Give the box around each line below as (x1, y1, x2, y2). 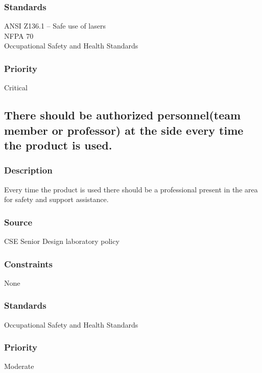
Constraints (4, 257, 53, 270)
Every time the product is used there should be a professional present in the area (4, 184, 258, 194)
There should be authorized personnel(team (4, 107, 241, 123)
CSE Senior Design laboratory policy (4, 236, 120, 246)
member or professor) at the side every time (4, 122, 244, 138)
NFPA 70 (4, 30, 34, 41)
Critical (4, 82, 28, 93)
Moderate (4, 361, 34, 371)
